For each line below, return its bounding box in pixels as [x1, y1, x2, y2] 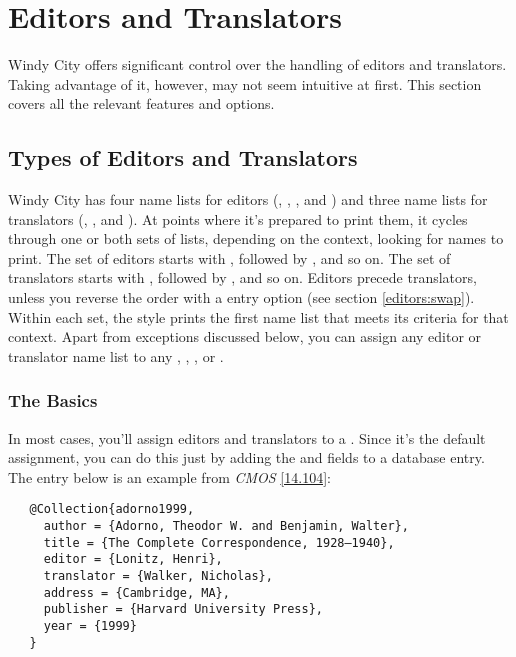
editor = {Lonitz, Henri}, [43, 552, 223, 567]
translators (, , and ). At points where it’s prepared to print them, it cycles [8, 208, 468, 229]
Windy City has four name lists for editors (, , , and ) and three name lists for [8, 189, 488, 210]
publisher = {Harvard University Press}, [43, 602, 323, 617]
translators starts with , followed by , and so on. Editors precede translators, [8, 267, 477, 288]
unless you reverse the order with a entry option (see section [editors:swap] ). [8, 287, 475, 308]
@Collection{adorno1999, [29, 502, 195, 517]
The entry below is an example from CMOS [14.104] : [8, 466, 331, 487]
